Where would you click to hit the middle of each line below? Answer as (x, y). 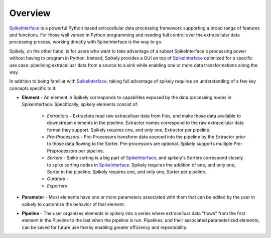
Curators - (58, 179)
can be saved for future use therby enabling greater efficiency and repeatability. (105, 227)
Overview (30, 13)
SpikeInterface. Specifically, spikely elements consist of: (80, 104)
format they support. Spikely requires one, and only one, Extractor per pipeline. (129, 129)
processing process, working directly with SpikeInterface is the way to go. (86, 42)
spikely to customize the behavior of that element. (74, 204)
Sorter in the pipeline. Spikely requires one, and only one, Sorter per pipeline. (127, 171)
